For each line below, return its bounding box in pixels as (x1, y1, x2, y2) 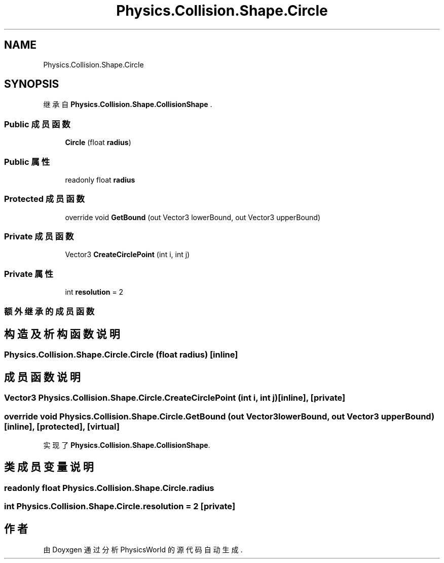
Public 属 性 (4, 156, 50, 167)
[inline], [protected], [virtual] (4, 421, 120, 432)
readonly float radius (65, 175, 135, 184)
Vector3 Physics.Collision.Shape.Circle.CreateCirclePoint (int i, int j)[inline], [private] (4, 393, 346, 403)
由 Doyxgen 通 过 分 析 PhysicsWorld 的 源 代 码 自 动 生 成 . (43, 545, 243, 554)
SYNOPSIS (4, 78, 59, 91)
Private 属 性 (4, 268, 53, 279)
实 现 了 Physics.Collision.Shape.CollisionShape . (43, 441, 210, 449)
